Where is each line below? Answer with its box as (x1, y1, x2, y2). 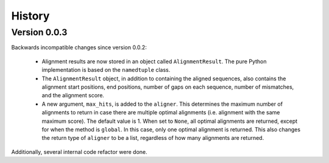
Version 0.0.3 (11, 27, 68, 38)
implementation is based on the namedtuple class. (41, 66, 171, 74)
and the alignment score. (41, 92, 105, 99)
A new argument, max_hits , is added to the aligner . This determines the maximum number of (41, 100, 283, 108)
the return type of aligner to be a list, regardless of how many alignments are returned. (41, 134, 264, 142)
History (11, 9, 50, 23)
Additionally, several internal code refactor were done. (11, 148, 147, 155)
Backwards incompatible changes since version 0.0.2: (11, 44, 147, 51)
